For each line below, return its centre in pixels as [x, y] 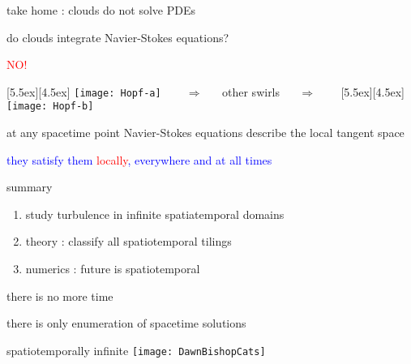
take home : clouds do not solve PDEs [101, 10]
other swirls [251, 91]
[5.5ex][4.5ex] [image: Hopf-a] [84, 91]
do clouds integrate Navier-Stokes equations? [118, 37]
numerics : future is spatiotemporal [113, 269]
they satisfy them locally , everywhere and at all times [139, 159]
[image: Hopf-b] [50, 107]
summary [30, 187]
